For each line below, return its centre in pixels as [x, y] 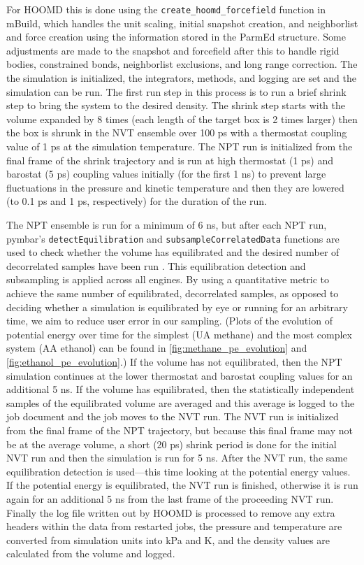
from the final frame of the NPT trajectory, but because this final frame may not [180, 430]
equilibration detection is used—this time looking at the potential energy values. [179, 471]
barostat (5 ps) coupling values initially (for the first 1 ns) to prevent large [166, 174]
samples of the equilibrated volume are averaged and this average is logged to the [181, 402]
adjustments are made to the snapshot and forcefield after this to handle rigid [173, 50]
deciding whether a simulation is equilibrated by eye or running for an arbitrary [177, 307]
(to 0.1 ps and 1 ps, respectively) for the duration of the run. [137, 201]
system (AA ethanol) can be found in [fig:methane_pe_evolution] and [157, 348]
